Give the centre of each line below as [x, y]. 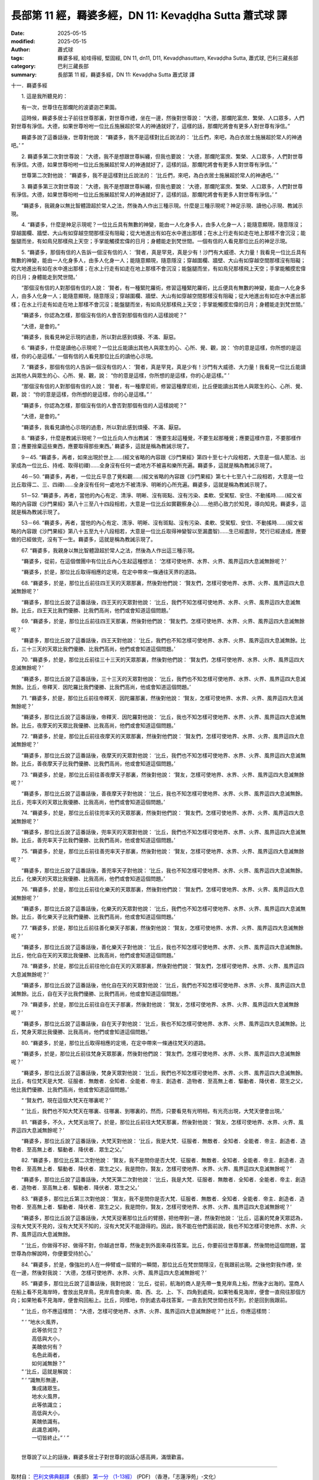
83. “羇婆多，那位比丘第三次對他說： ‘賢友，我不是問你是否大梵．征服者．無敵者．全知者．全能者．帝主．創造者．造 [163, 1198]
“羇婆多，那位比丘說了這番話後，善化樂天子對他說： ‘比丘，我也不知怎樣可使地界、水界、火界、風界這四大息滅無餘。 [163, 947]
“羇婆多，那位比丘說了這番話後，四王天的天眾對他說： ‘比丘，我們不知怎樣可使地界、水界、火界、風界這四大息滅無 [161, 602]
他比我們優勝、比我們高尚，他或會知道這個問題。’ [70, 1089]
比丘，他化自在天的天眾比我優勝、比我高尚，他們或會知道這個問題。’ [93, 955]
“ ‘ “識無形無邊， [41, 1380]
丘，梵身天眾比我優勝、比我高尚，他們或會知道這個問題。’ [80, 1032]
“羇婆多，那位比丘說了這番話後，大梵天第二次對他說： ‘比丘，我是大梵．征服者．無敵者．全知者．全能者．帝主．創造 [163, 1180]
